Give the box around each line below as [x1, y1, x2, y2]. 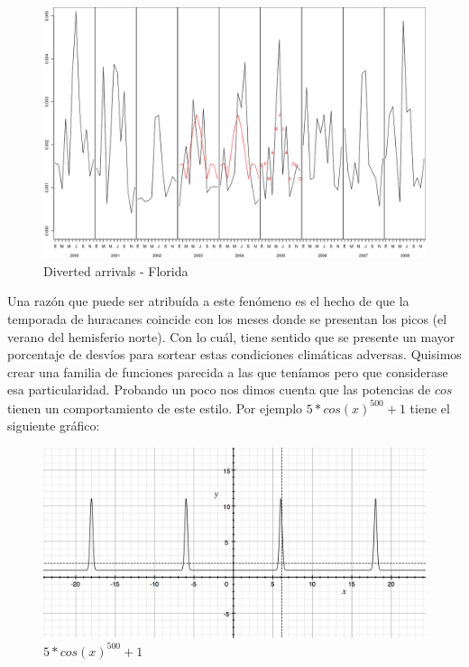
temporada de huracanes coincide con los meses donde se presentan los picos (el [7, 310, 447, 329]
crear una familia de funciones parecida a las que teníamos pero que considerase [7, 362, 448, 381]
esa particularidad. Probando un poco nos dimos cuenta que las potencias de [7, 380, 431, 399]
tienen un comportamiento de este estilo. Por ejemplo [7, 398, 303, 417]
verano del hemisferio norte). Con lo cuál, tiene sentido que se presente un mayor [7, 327, 455, 346]
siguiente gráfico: [7, 416, 100, 435]
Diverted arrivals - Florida [43, 261, 189, 280]
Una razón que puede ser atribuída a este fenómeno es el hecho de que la [7, 292, 409, 310]
